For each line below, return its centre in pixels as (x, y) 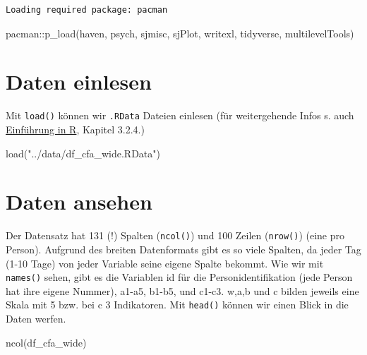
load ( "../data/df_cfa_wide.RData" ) (83, 153)
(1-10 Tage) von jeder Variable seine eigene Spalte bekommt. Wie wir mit (165, 263)
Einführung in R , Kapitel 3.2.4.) (75, 129)
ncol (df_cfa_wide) (46, 342)
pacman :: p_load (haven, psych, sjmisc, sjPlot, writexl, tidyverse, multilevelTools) (180, 33)
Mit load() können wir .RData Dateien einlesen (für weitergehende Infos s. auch (180, 115)
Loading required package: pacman (87, 10)
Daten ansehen (79, 201)
